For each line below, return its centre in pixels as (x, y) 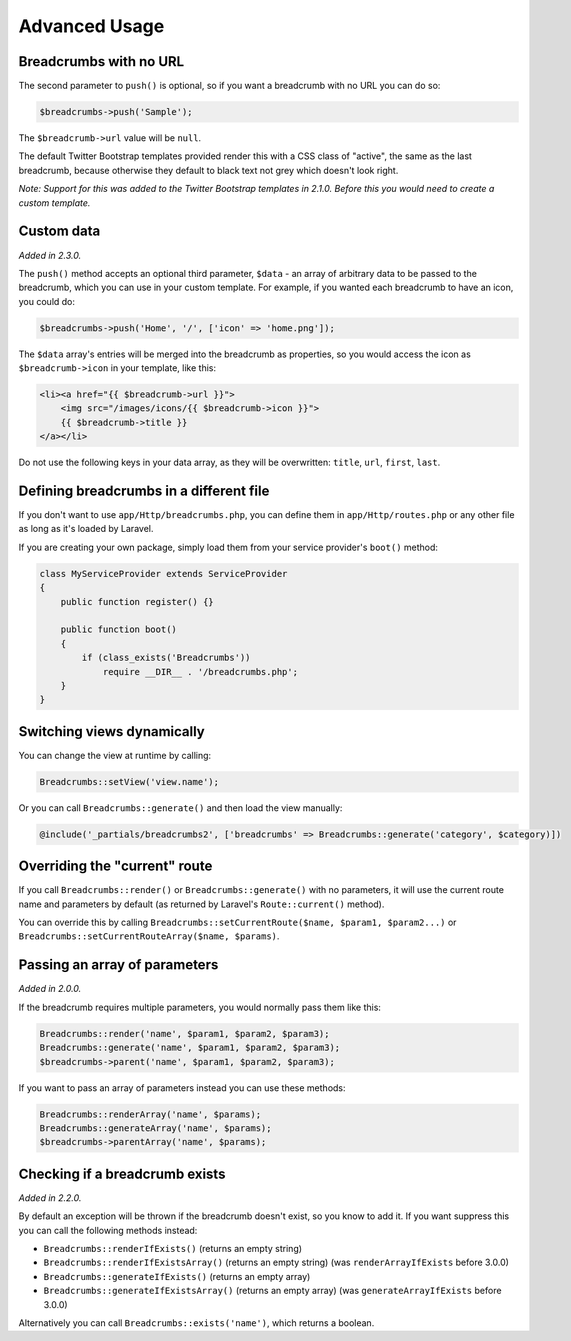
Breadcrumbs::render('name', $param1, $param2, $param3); (184, 1033)
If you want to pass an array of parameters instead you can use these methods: (182, 1087)
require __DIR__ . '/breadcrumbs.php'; (200, 671)
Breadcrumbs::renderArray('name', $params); (150, 1114)
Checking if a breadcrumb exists (122, 1173)
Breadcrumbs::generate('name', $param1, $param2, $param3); (190, 1048)
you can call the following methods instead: (108, 1230)
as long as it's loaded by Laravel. (86, 529)
